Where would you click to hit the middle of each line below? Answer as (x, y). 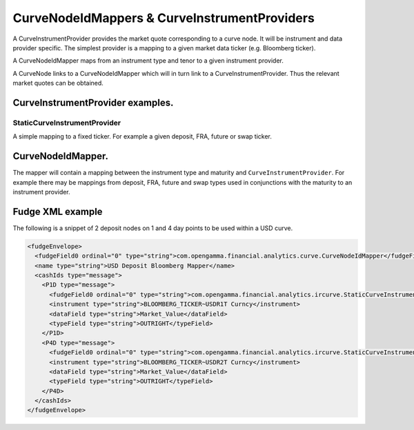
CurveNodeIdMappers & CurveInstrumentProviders (164, 18)
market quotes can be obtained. (58, 83)
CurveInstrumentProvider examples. (93, 102)
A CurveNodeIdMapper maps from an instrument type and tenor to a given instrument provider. (148, 61)
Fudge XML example (58, 211)
